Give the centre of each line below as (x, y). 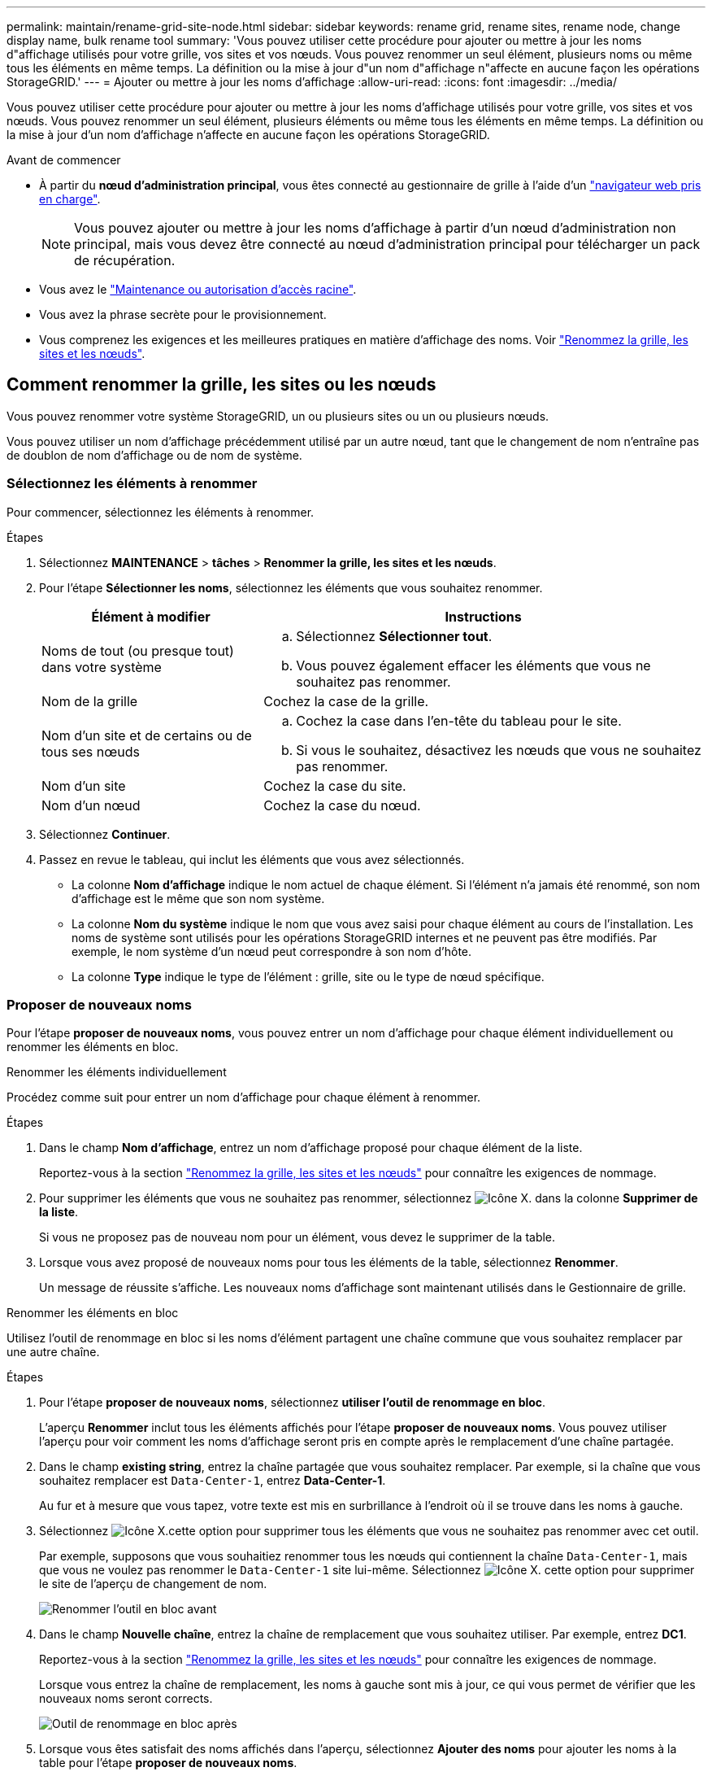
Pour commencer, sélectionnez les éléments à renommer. (161, 512)
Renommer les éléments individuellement (117, 1072)
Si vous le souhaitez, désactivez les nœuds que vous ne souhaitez (499, 750)
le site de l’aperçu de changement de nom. (153, 1584)
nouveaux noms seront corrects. (126, 1699)
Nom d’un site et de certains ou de (147, 735)
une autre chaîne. (53, 1352)
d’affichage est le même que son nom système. (198, 898)
